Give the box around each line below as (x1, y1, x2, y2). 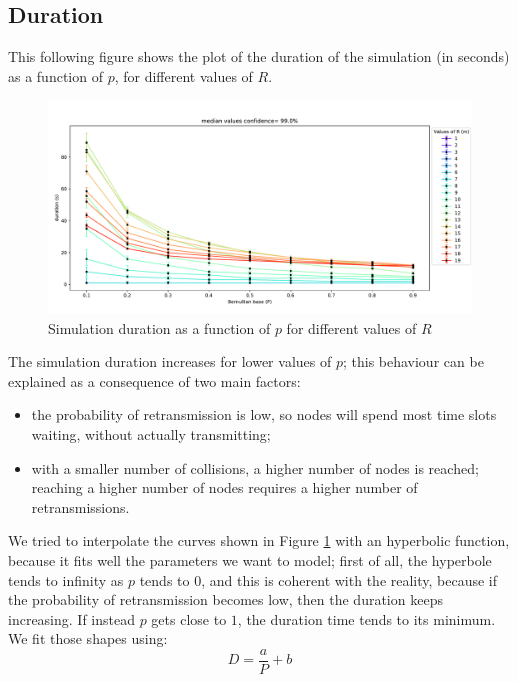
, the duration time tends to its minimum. (237, 608, 496, 629)
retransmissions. (31, 496, 130, 517)
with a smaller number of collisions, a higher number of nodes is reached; (31, 457, 479, 478)
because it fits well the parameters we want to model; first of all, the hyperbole (8, 549, 492, 570)
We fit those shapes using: (8, 628, 168, 649)
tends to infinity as (8, 569, 124, 590)
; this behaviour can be (342, 351, 484, 372)
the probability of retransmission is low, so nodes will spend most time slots (31, 404, 497, 425)
